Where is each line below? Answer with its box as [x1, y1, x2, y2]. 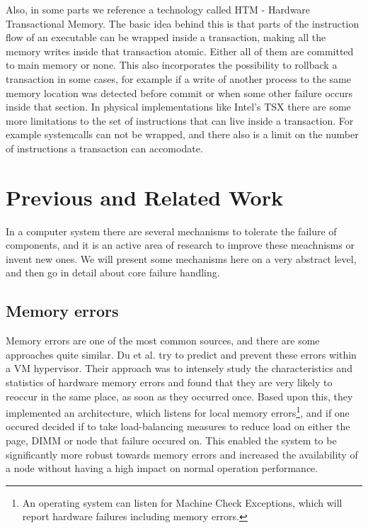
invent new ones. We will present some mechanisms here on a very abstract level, [6, 251, 357, 266]
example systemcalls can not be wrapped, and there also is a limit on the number [6, 127, 359, 142]
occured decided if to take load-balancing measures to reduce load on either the [6, 419, 350, 434]
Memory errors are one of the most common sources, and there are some [6, 333, 320, 348]
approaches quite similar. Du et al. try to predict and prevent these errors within [6, 347, 357, 361]
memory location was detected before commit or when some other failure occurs [6, 85, 353, 100]
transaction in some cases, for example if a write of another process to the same [6, 71, 351, 86]
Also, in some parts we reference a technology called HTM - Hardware [6, 2, 311, 16]
